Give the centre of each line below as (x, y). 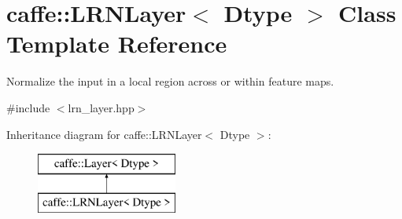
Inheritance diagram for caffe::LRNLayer (104, 134)
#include (28, 107)
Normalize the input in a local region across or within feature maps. (170, 81)
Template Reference (117, 44)
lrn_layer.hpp (101, 107)
